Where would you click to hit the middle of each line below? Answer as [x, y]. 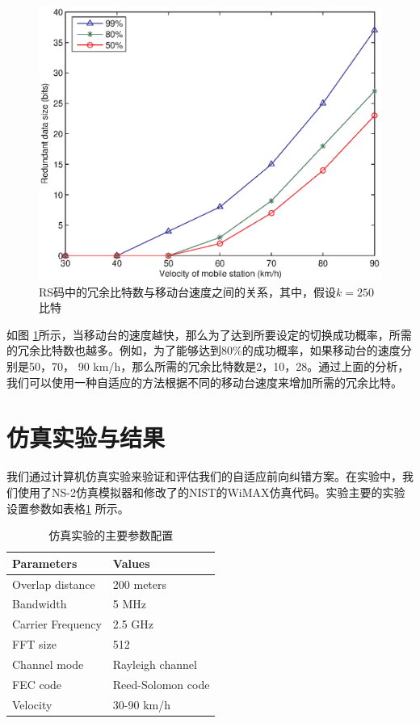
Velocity [32, 704]
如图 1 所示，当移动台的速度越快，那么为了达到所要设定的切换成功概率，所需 [209, 334]
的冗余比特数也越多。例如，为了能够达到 [114, 350]
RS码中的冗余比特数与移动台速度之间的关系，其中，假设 [188, 291]
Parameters [45, 563]
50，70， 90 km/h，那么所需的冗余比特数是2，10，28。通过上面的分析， [219, 366]
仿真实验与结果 [86, 437]
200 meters [140, 584]
